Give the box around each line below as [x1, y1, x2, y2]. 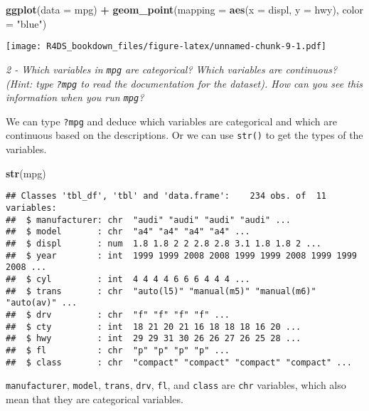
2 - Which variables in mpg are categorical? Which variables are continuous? [6, 61, 338, 76]
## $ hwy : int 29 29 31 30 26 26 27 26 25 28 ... [6, 333, 301, 344]
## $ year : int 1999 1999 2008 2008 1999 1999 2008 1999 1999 [6, 250, 357, 261]
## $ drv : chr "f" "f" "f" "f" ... [6, 309, 230, 320]
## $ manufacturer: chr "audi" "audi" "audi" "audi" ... [6, 214, 291, 225]
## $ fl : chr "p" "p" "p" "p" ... [6, 345, 230, 355]
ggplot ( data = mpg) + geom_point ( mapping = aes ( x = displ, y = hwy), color [6, 2, 364, 16]
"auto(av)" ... [6, 298, 77, 308]
